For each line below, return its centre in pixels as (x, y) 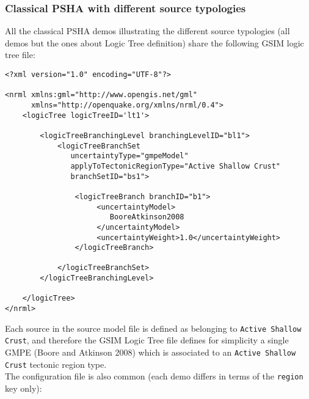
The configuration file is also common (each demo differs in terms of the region (154, 376)
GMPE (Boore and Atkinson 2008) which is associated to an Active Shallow (151, 352)
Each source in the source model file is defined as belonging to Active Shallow (153, 328)
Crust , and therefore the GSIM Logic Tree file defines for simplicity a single (147, 340)
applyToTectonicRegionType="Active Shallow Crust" (176, 166)
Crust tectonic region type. (56, 364)
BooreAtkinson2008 (147, 217)
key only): (24, 388)
